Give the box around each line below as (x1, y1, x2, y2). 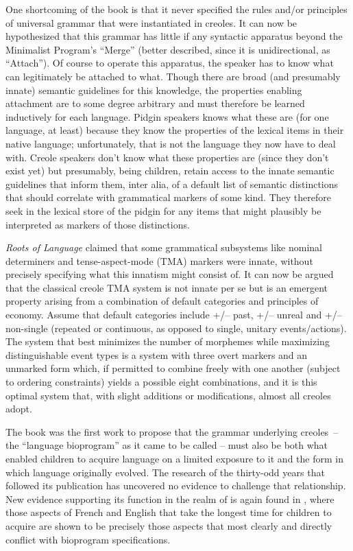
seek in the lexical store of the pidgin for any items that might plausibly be (5, 203, 321, 218)
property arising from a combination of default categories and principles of (5, 294, 319, 308)
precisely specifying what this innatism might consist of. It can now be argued (5, 267, 334, 281)
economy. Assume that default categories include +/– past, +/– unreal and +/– (5, 307, 342, 322)
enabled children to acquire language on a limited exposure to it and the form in (5, 452, 343, 465)
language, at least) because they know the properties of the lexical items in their (5, 123, 344, 137)
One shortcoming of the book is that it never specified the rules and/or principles (5, 2, 348, 16)
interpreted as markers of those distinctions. (5, 217, 190, 231)
